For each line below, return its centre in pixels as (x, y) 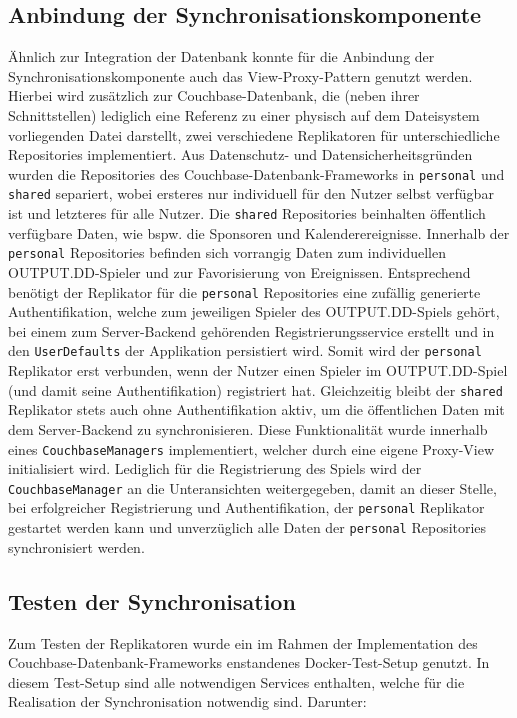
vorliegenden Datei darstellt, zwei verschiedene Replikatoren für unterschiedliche (254, 134)
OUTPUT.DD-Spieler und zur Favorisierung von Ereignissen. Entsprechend (239, 271)
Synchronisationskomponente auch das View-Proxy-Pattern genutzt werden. (240, 75)
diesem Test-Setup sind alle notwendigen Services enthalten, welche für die (236, 681)
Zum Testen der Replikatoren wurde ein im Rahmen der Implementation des (243, 642)
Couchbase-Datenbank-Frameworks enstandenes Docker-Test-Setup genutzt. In (249, 662)
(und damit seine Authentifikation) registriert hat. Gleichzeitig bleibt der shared (255, 389)
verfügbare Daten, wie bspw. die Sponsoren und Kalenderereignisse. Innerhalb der (259, 232)
